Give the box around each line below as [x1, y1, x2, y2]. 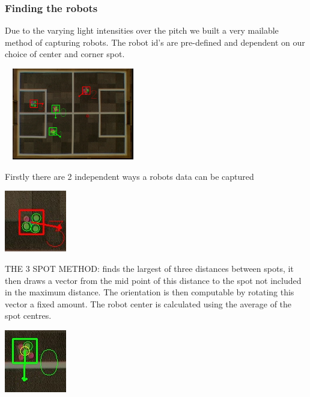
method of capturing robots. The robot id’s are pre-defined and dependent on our [5, 35, 305, 48]
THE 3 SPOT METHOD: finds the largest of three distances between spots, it [5, 262, 294, 274]
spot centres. [5, 309, 52, 322]
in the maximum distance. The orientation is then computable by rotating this [5, 286, 294, 298]
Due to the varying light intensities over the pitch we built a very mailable [5, 24, 279, 37]
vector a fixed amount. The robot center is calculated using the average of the [5, 297, 292, 310]
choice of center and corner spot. [5, 48, 125, 60]
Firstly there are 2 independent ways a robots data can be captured [5, 170, 254, 182]
